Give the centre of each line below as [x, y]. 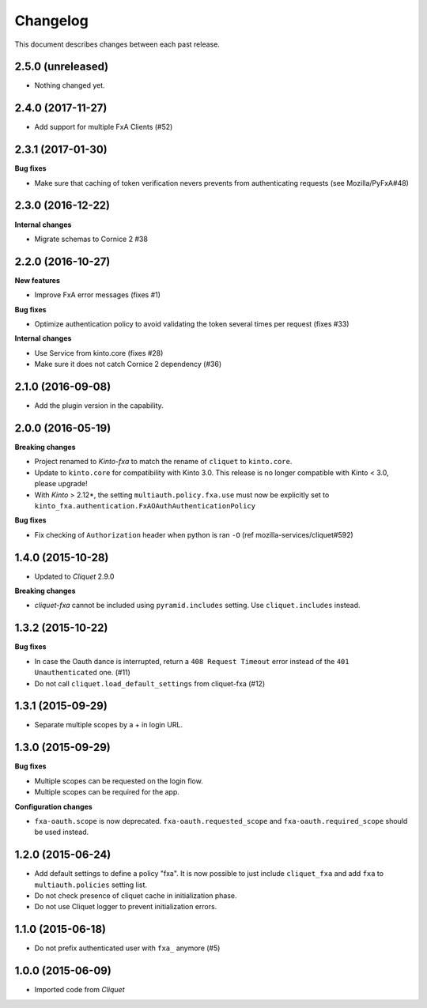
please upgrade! [61, 484]
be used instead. [62, 832]
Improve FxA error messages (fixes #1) [98, 295]
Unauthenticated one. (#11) [82, 673]
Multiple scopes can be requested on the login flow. [119, 781]
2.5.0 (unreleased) [62, 67]
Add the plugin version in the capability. [99, 406]
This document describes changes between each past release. [117, 44]
